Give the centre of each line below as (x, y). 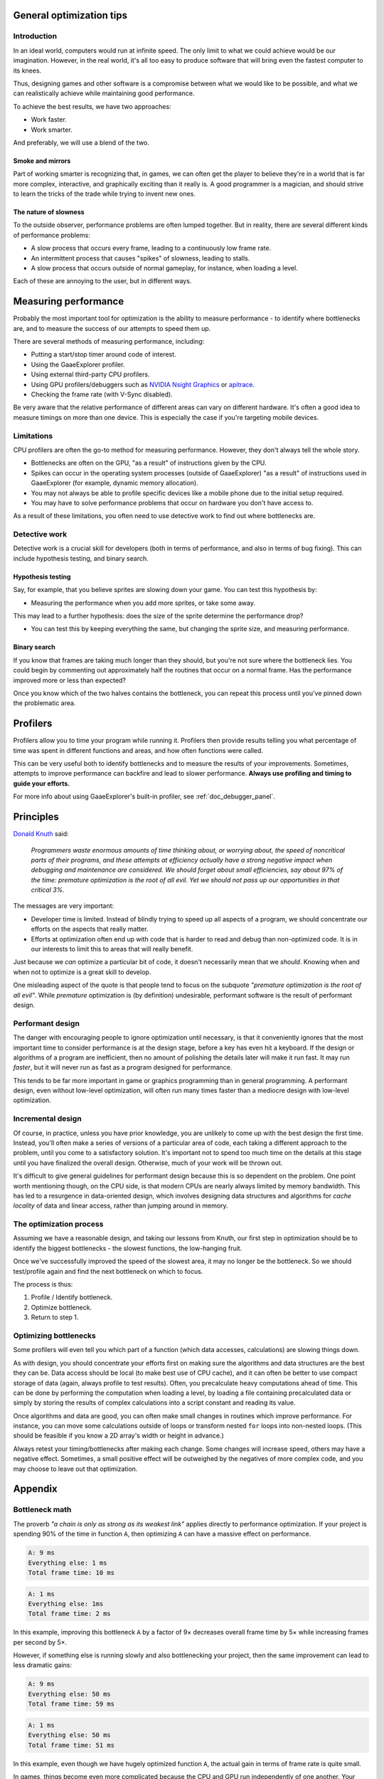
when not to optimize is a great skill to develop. (82, 972)
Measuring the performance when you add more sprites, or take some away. (143, 603)
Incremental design (47, 1119)
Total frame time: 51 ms (71, 1745)
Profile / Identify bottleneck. (72, 1297)
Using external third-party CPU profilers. (90, 374)
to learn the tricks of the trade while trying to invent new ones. (104, 194)
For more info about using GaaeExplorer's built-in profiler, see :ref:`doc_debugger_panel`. (144, 796)
